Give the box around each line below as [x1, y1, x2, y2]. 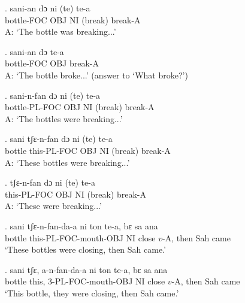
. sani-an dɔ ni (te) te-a [5, 2, 90, 14]
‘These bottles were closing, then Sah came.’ [5, 243, 166, 256]
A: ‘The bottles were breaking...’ [5, 112, 123, 125]
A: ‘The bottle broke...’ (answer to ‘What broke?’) [5, 68, 188, 81]
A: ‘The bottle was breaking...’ [5, 25, 116, 38]
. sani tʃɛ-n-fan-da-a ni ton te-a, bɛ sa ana [5, 219, 158, 232]
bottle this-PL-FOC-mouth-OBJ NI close [5, 231, 156, 244]
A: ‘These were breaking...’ [5, 199, 102, 212]
